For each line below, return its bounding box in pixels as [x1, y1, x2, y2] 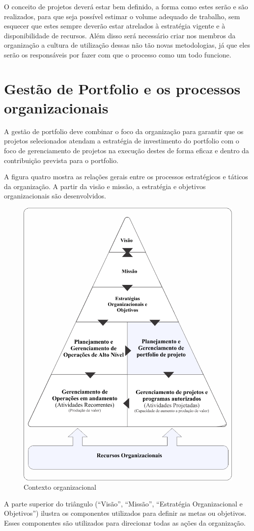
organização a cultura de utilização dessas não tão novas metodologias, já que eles [4, 40, 250, 50]
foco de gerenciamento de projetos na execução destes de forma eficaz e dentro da [4, 145, 249, 156]
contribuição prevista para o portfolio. [4, 155, 118, 165]
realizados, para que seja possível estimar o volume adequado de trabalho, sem [4, 11, 240, 21]
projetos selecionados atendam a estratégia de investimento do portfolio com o [4, 136, 239, 146]
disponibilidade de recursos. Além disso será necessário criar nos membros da [4, 30, 236, 40]
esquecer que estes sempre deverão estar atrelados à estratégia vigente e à [4, 21, 226, 31]
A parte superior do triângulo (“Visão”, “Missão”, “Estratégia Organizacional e [4, 498, 243, 508]
